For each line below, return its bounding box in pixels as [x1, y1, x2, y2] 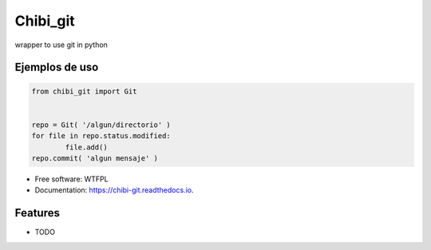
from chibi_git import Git [31, 86, 137, 96]
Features [14, 206, 60, 220]
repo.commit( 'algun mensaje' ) [31, 153, 159, 163]
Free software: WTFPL [34, 174, 109, 184]
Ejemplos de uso [14, 61, 99, 74]
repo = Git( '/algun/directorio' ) [31, 120, 171, 129]
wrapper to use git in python [14, 40, 108, 50]
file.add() [65, 142, 108, 152]
